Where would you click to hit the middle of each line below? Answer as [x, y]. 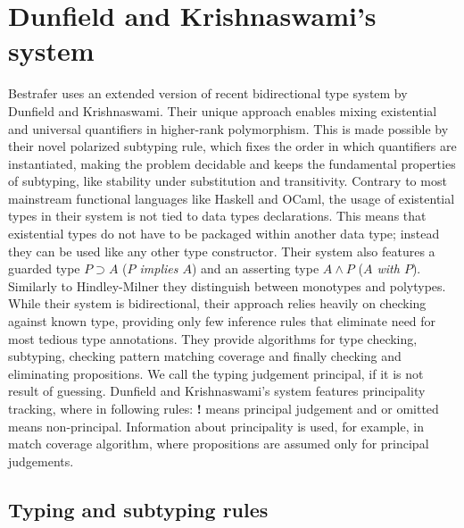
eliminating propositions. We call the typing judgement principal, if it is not [216, 373]
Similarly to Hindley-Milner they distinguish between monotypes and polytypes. [227, 285]
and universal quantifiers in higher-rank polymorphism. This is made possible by [228, 128]
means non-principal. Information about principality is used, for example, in [216, 426]
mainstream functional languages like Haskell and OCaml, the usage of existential [232, 198]
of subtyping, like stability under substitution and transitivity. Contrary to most [228, 181]
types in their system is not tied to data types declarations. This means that [217, 216]
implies [159, 268]
